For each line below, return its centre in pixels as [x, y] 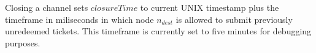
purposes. [23, 42]
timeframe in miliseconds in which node [79, 19]
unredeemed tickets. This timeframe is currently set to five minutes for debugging [158, 31]
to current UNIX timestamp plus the [210, 7]
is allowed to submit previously [234, 19]
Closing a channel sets [47, 7]
